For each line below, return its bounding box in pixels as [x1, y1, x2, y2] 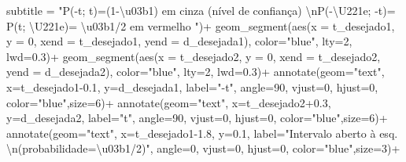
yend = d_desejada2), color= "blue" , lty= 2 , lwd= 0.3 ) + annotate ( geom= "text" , [6, 63, 385, 80]
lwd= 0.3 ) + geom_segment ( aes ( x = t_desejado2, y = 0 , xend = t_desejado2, [6, 48, 381, 64]
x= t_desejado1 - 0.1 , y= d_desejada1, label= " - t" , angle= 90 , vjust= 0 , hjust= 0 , [6, 78, 378, 95]
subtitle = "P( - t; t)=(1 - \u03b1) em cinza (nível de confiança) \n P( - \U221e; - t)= [6, 2, 396, 18]
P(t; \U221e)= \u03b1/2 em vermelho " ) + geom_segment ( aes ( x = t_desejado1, [6, 17, 395, 34]
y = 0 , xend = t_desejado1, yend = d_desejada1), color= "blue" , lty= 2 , [6, 33, 352, 49]
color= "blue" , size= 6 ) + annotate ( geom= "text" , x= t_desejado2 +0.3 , [6, 94, 331, 110]
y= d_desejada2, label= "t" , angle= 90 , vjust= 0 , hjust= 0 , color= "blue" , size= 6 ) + [6, 110, 388, 126]
